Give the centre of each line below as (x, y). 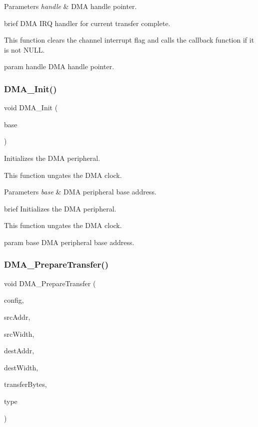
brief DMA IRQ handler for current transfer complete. (87, 23)
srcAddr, (17, 316)
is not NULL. (24, 49)
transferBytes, (25, 384)
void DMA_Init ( (31, 108)
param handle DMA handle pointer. (59, 66)
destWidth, (21, 367)
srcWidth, (19, 334)
